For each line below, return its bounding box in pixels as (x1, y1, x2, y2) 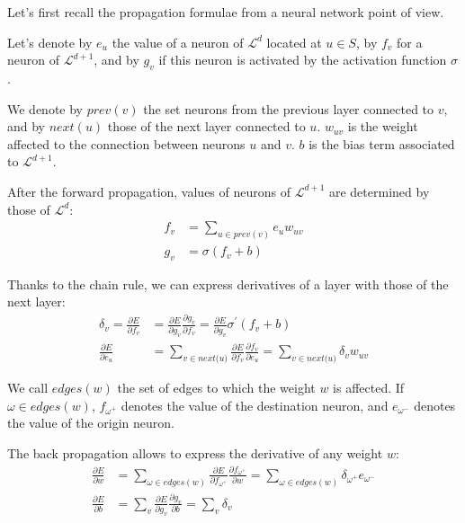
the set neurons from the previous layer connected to (143, 99, 434, 118)
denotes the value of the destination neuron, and (121, 395, 389, 414)
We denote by (7, 99, 83, 118)
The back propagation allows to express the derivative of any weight (7, 443, 383, 462)
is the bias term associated (309, 134, 455, 153)
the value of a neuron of (112, 32, 244, 51)
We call (7, 378, 49, 397)
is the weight (347, 117, 418, 136)
